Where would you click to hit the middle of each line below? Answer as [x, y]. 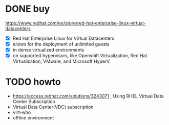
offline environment [33, 118]
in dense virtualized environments [48, 50]
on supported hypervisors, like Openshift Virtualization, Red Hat [80, 56]
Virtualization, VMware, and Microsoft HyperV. [62, 61]
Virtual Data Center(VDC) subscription [53, 107]
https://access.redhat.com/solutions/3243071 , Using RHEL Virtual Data [88, 96]
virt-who [22, 112]
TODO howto [33, 82]
